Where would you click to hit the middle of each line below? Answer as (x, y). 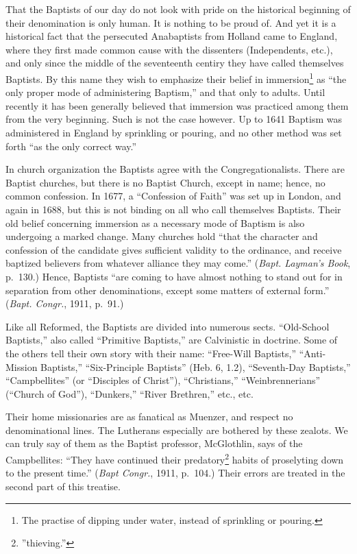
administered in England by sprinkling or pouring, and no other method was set (174, 132)
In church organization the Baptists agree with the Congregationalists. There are (175, 169)
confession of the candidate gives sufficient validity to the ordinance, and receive (174, 249)
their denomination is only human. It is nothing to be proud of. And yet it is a (171, 22)
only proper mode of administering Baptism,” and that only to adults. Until (165, 92)
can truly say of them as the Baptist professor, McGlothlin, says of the (154, 443)
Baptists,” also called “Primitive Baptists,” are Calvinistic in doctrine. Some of (172, 340)
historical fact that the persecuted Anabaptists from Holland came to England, (172, 36)
